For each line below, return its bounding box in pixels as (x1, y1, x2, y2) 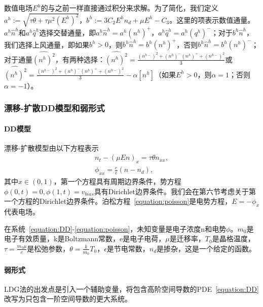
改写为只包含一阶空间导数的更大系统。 (4, 293, 132, 304)
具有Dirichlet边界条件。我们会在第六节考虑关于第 (94, 186, 256, 196)
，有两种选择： (55, 54, 105, 64)
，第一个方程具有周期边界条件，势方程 (53, 176, 181, 187)
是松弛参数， (27, 243, 70, 253)
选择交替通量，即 (39, 27, 96, 37)
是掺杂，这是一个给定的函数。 (157, 243, 256, 253)
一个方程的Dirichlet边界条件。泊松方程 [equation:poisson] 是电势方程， (4, 196, 232, 206)
